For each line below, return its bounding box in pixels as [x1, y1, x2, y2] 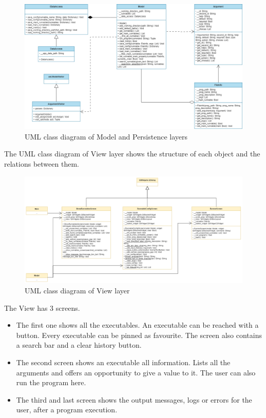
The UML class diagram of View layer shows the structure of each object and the [4, 148, 260, 159]
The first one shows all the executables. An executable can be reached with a [16, 320, 259, 330]
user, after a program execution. [16, 404, 118, 415]
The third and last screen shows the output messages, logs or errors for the [16, 394, 252, 405]
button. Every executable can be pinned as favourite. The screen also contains [16, 329, 262, 340]
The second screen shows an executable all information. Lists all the [16, 356, 231, 367]
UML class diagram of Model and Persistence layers [25, 131, 188, 142]
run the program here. [16, 377, 86, 388]
